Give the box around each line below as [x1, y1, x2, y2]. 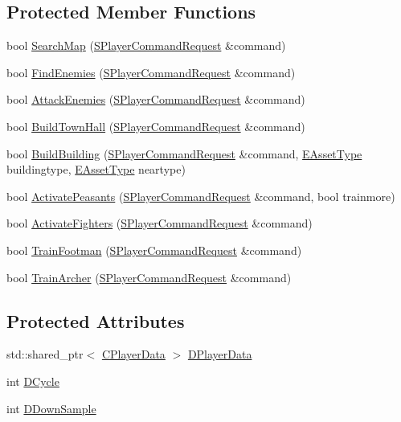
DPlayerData [187, 346, 252, 363]
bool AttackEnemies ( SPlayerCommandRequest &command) [6, 91, 305, 108]
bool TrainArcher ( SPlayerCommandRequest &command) [6, 268, 292, 285]
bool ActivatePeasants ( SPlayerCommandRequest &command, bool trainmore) [6, 187, 395, 204]
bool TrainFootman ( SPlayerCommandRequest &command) [6, 241, 302, 258]
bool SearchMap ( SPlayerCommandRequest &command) [6, 37, 286, 54]
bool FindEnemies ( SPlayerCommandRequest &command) [6, 64, 296, 80]
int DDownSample [6, 399, 96, 416]
